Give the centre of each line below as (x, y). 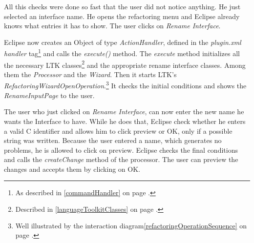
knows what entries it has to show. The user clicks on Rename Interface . (112, 26)
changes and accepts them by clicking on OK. (72, 169)
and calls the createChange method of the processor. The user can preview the (121, 159)
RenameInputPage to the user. (49, 95)
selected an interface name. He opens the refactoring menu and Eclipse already (122, 16)
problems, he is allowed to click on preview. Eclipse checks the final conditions (121, 150)
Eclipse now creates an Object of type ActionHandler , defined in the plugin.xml (123, 42)
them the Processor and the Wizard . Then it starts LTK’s (90, 74)
